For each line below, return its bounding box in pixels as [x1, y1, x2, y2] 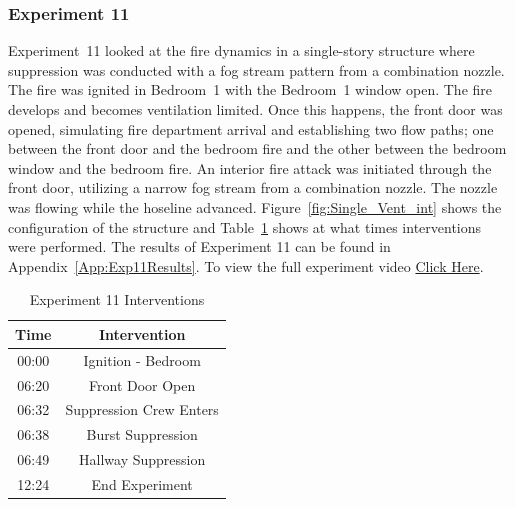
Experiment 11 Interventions [29, 289, 205, 310]
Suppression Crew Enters [65, 399, 219, 420]
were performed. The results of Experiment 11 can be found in [8, 236, 391, 257]
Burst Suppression [86, 424, 198, 445]
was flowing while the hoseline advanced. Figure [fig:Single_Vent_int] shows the [8, 196, 502, 217]
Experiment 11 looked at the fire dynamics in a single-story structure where [8, 40, 475, 61]
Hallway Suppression [79, 449, 206, 470]
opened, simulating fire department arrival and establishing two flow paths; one [8, 118, 494, 139]
